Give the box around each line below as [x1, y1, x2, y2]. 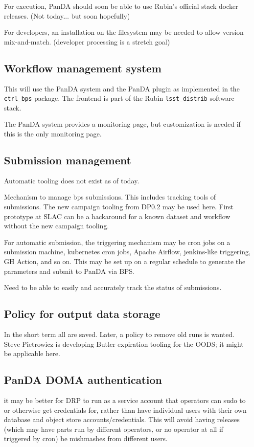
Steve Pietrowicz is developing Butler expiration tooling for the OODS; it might [4, 338, 244, 349]
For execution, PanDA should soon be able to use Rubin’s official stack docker [4, 1, 238, 11]
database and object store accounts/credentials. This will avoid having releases [4, 414, 240, 425]
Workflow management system [4, 60, 162, 75]
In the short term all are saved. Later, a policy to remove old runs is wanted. [4, 329, 234, 339]
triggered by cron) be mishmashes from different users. [4, 433, 168, 444]
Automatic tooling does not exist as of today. [4, 175, 139, 185]
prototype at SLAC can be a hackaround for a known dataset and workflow [4, 211, 231, 221]
